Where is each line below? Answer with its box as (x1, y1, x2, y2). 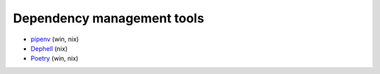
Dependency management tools (13, 10, 204, 26)
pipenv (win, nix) (30, 35, 80, 43)
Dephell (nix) (30, 44, 68, 52)
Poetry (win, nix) (30, 54, 79, 63)
